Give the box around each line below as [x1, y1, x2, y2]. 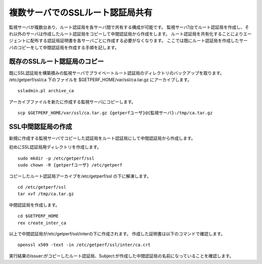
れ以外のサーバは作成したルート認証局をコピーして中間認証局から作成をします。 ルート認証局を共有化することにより [9, 31, 244, 36]
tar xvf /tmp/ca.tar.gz [17, 191, 74, 197]
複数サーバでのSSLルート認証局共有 [9, 7, 153, 18]
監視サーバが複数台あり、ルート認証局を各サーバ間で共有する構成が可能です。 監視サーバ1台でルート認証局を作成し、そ [9, 24, 249, 30]
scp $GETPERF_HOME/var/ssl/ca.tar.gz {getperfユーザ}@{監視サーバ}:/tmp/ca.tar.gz [17, 110, 213, 116]
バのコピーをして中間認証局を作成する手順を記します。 [9, 44, 119, 50]
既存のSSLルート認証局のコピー [9, 57, 104, 66]
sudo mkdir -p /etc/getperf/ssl [17, 155, 95, 161]
